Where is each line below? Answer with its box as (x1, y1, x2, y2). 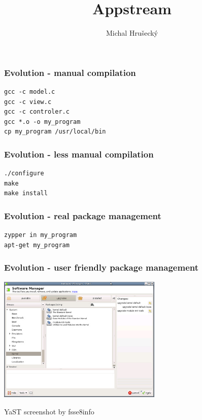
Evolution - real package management (4, 209, 161, 222)
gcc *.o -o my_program (4, 118, 81, 125)
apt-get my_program (4, 241, 70, 249)
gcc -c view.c (4, 98, 52, 106)
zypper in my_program (4, 231, 77, 239)
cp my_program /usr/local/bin (4, 128, 106, 136)
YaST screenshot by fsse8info (4, 406, 94, 416)
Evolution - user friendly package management (4, 261, 199, 274)
